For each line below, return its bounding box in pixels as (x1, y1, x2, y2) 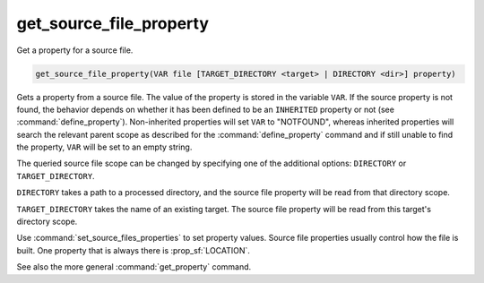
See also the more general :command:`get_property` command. (16, 262, 252, 272)
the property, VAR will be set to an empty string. (16, 141, 193, 152)
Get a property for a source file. (16, 45, 134, 56)
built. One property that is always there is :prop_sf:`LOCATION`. (16, 244, 251, 255)
